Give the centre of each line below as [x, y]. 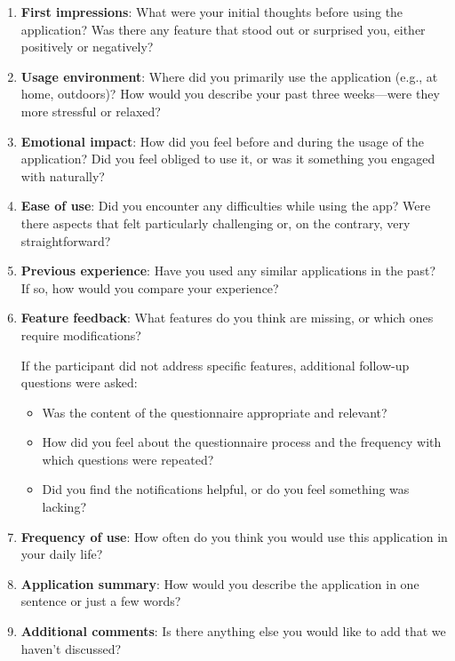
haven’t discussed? [71, 648]
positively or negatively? [87, 47]
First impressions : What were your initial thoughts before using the [212, 12]
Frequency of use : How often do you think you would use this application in [234, 536]
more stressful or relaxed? [91, 111]
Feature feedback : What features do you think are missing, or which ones [227, 318]
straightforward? [66, 240]
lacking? [64, 507]
